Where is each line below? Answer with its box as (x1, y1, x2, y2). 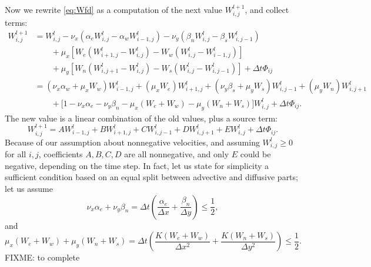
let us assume (5, 182, 53, 195)
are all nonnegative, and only (124, 148, 229, 160)
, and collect (245, 4, 289, 15)
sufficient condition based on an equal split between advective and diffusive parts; (5, 171, 298, 183)
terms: (5, 16, 28, 29)
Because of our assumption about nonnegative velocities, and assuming (5, 136, 260, 148)
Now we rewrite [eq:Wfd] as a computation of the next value (5, 4, 222, 15)
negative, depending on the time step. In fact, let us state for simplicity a (5, 159, 269, 171)
